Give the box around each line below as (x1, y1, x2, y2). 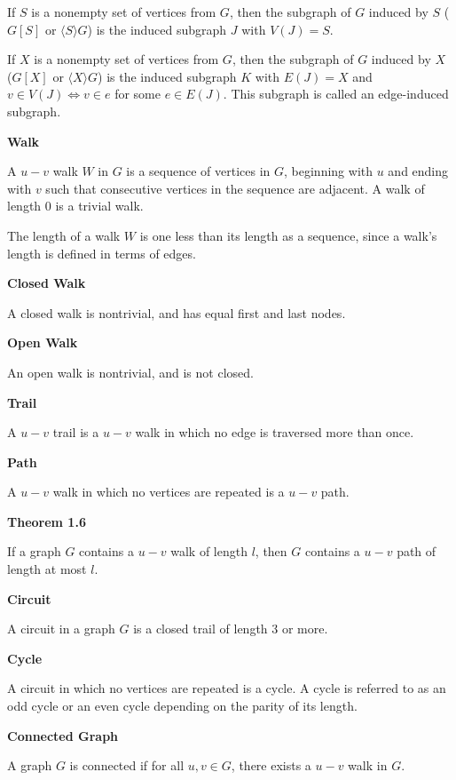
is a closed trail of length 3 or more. (133, 619, 328, 638)
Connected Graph (7, 726, 119, 744)
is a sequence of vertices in (126, 162, 271, 180)
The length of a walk (7, 226, 121, 244)
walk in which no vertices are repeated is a (52, 482, 285, 501)
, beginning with (284, 162, 373, 180)
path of (397, 542, 436, 561)
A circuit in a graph (7, 619, 115, 638)
